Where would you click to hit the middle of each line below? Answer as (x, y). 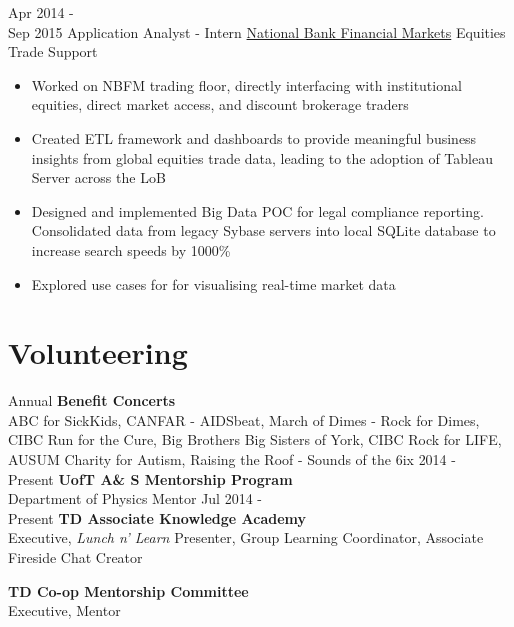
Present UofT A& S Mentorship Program (150, 478)
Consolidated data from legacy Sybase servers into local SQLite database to (263, 230)
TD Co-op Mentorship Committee (128, 590)
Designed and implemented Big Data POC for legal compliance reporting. (257, 210)
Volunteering (98, 352)
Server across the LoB (98, 177)
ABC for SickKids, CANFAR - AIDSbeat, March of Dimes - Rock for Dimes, (244, 419)
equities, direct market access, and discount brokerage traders (220, 104)
